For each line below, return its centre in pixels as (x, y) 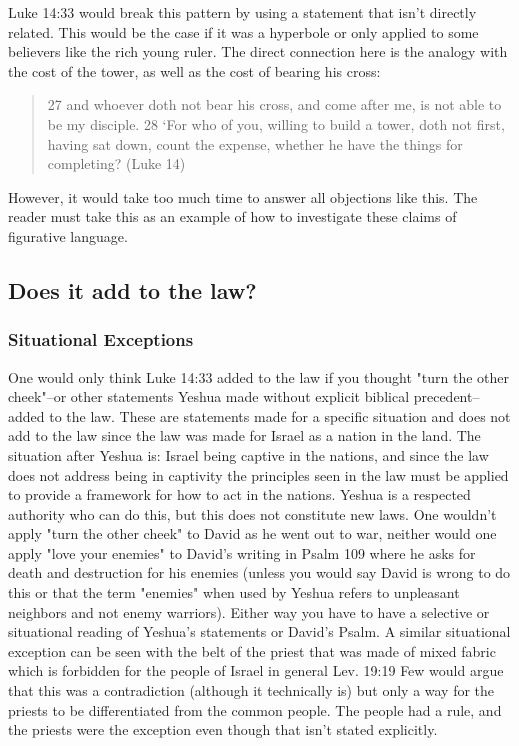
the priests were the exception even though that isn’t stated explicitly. (223, 729)
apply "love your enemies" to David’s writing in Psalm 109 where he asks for (242, 552)
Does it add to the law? (132, 289)
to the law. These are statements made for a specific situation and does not (280, 415)
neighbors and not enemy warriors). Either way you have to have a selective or (249, 611)
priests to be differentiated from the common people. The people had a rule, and (255, 709)
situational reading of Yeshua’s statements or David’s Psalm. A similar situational (259, 631)
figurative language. (68, 235)
